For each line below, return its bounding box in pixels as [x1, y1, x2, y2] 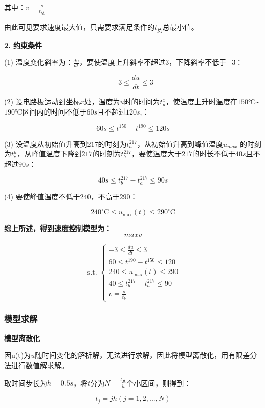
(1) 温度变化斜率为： [4, 57, 73, 67]
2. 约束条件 [4, 39, 42, 50]
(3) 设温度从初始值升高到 [4, 138, 87, 149]
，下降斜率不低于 [169, 57, 227, 67]
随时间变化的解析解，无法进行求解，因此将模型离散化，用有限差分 [35, 350, 257, 360]
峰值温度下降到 [31, 148, 82, 159]
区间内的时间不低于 [22, 106, 87, 117]
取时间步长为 [4, 377, 47, 388]
